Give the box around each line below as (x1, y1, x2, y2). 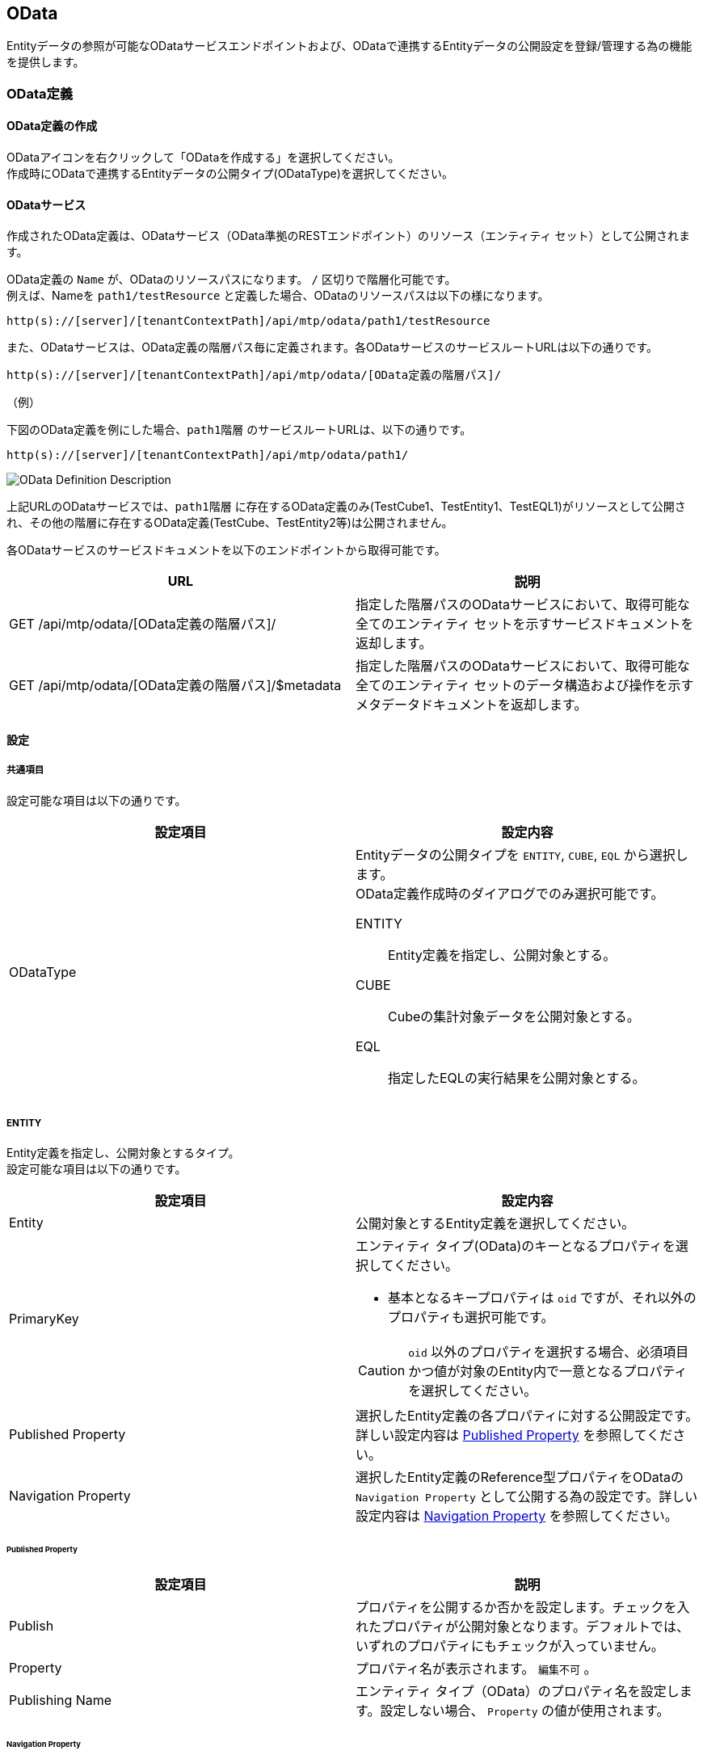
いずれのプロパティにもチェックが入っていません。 (356, 1638, 664, 1655)
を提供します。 (6, 55, 85, 69)
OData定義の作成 (6, 119, 98, 133)
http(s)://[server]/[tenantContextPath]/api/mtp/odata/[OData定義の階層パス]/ (6, 368, 502, 382)
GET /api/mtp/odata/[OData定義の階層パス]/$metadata (9, 677, 342, 694)
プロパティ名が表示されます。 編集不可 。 (356, 1660, 597, 1677)
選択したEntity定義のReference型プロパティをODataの (356, 1469, 684, 1486)
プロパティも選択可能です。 (388, 1309, 554, 1326)
